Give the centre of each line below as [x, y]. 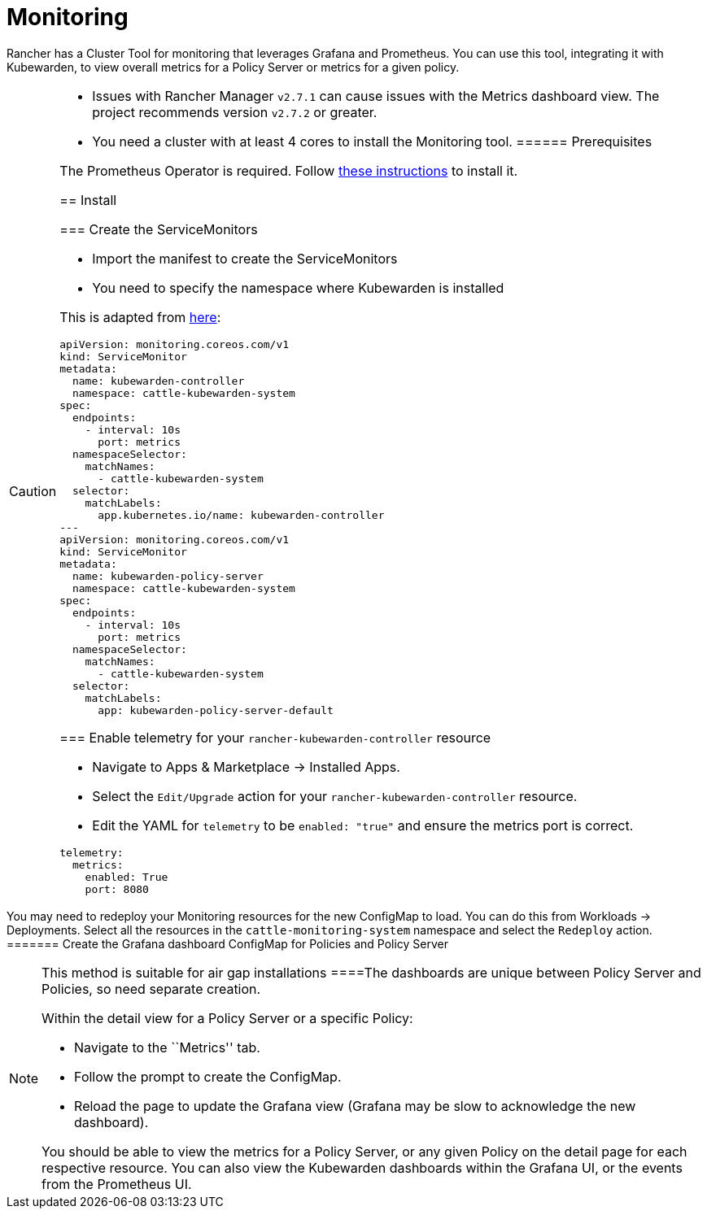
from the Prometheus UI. [117, 1184]
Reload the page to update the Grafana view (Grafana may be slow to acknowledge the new [355, 1106]
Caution [33, 492]
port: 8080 [117, 889]
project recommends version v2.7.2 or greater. [235, 112]
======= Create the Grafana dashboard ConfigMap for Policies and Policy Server [228, 943]
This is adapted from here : [140, 317]
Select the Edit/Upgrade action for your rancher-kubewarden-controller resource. [335, 796]
